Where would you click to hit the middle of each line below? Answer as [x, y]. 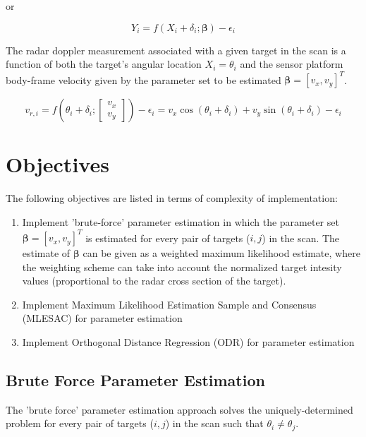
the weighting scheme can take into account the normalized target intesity [182, 267]
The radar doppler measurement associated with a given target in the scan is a [176, 50]
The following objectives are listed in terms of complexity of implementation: [172, 198]
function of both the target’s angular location [104, 64]
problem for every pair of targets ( [80, 423]
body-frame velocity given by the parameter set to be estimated [144, 79]
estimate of [46, 253]
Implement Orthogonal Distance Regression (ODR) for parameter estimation [188, 342]
